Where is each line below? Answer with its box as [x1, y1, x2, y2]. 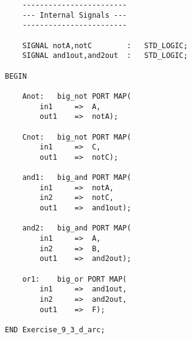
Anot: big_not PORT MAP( [22, 91, 131, 101]
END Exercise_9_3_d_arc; [5, 326, 105, 334]
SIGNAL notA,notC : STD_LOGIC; [22, 41, 188, 50]
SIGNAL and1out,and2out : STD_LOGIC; [22, 51, 188, 60]
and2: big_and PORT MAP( [22, 224, 131, 233]
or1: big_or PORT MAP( [22, 274, 127, 284]
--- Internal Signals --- [22, 10, 127, 20]
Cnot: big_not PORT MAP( [22, 132, 131, 141]
